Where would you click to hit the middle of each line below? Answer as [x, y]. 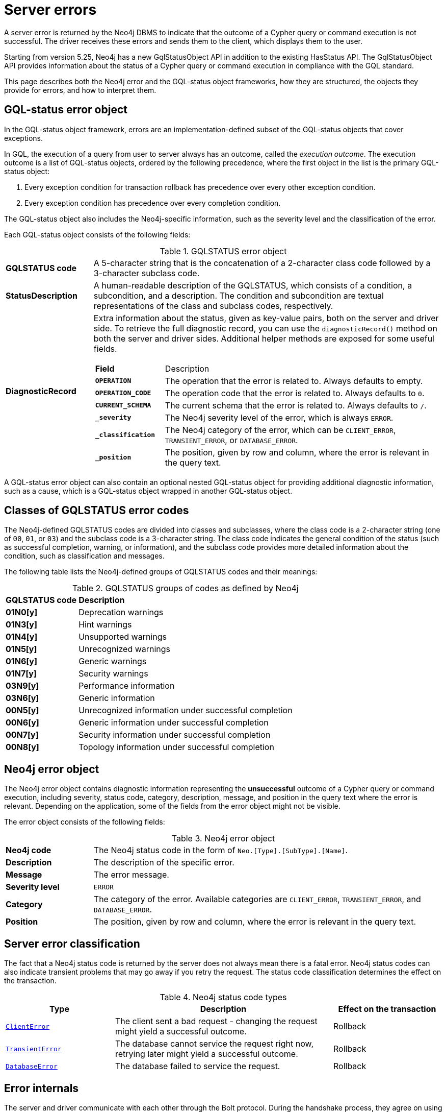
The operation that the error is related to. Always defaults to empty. [294, 381]
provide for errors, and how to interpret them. [80, 90]
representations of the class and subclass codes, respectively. [213, 306]
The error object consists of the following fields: [85, 822]
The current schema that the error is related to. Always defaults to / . [296, 405]
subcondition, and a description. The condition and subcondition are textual [239, 295]
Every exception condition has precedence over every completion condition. [153, 203]
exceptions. [23, 138]
